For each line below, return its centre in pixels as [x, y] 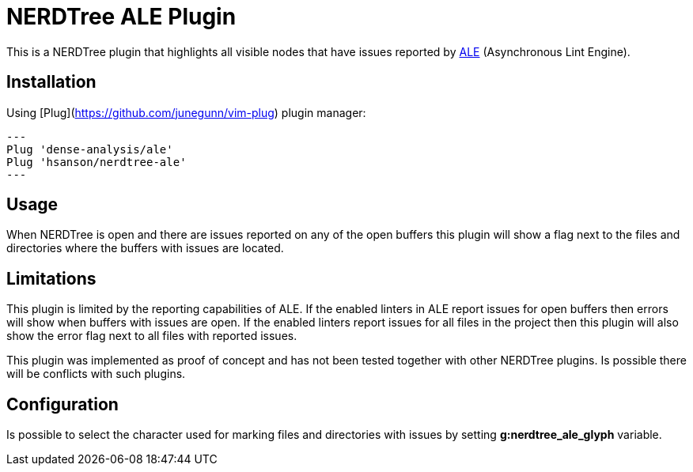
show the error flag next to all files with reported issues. [152, 336]
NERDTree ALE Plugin [121, 17]
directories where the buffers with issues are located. [145, 248]
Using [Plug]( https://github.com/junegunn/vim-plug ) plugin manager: [186, 112]
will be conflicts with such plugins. [96, 374]
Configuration [62, 404]
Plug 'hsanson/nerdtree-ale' [97, 162]
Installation [51, 82]
